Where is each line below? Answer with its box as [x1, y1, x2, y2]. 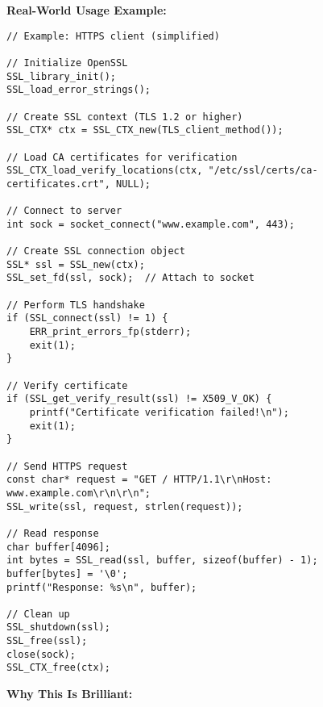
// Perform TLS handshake [6, 299, 145, 311]
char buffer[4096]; [6, 541, 110, 553]
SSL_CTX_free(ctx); [6, 662, 110, 674]
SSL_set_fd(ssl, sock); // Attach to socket [6, 272, 255, 284]
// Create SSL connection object [6, 245, 185, 257]
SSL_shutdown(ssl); [6, 621, 110, 634]
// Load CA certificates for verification [6, 151, 238, 163]
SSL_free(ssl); [6, 635, 88, 647]
